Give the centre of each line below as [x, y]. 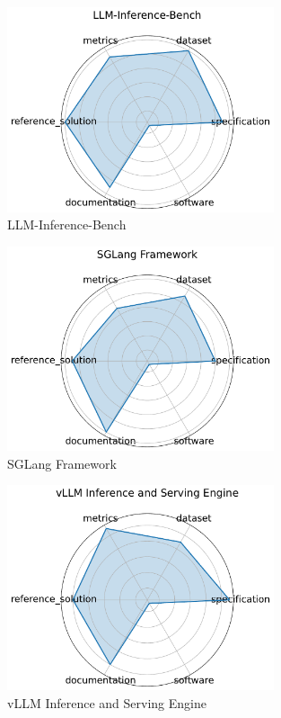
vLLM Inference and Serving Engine [107, 702]
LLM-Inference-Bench [67, 224]
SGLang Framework [62, 463]
